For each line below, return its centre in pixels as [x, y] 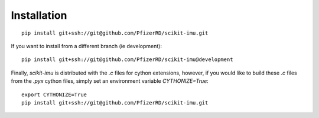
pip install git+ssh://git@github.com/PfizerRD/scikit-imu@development [127, 60]
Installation [39, 15]
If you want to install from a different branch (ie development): [87, 46]
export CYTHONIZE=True [54, 95]
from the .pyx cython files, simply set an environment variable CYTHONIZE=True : [110, 81]
